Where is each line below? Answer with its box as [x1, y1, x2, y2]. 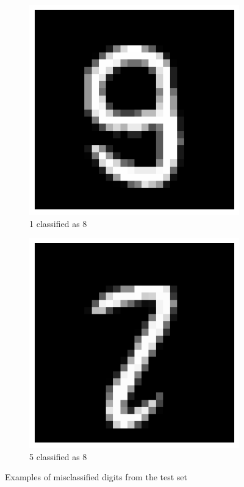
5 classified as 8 [29, 450, 87, 463]
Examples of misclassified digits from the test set [5, 471, 188, 483]
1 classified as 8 [29, 217, 87, 229]
